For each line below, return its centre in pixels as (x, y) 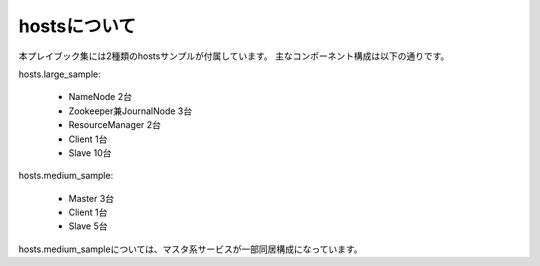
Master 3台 (91, 198)
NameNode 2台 (100, 97)
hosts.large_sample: (60, 74)
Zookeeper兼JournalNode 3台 (130, 111)
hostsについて (77, 26)
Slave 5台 (88, 226)
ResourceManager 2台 (115, 125)
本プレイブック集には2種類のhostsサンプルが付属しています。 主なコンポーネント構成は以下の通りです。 (234, 56)
